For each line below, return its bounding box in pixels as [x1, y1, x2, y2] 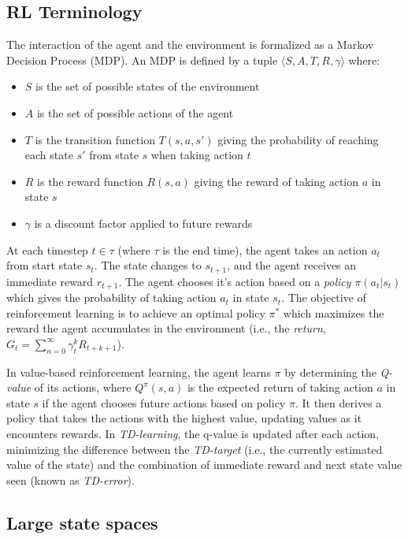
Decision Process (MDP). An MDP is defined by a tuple [6, 51, 278, 68]
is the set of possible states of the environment [35, 78, 260, 95]
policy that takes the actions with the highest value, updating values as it [6, 410, 362, 426]
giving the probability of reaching [217, 131, 379, 147]
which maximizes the [283, 304, 384, 321]
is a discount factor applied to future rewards [34, 214, 253, 231]
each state [24, 147, 73, 163]
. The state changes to [94, 257, 202, 273]
